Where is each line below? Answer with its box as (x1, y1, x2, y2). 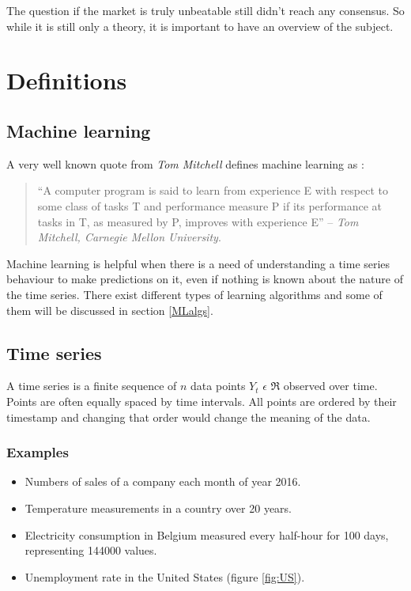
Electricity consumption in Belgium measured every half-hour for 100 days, (25, 526, 389, 543)
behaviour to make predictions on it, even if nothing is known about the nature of (6, 271, 403, 287)
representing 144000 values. (25, 542, 157, 559)
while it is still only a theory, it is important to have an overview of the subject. (6, 17, 394, 34)
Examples (6, 442, 69, 462)
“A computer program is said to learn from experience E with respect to (37, 182, 389, 199)
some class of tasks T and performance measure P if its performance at (37, 197, 383, 214)
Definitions (6, 64, 127, 97)
